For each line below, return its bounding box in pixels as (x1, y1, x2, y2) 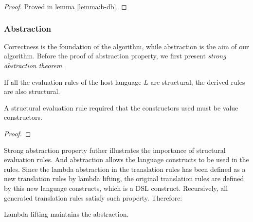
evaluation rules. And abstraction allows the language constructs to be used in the (4, 154, 249, 165)
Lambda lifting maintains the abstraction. (4, 209, 129, 219)
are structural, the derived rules (150, 76, 245, 87)
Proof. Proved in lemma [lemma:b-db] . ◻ (4, 1, 127, 11)
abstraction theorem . (4, 60, 64, 70)
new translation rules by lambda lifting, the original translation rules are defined (4, 173, 244, 184)
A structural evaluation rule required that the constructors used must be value (4, 102, 238, 112)
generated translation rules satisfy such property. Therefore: (4, 192, 182, 203)
